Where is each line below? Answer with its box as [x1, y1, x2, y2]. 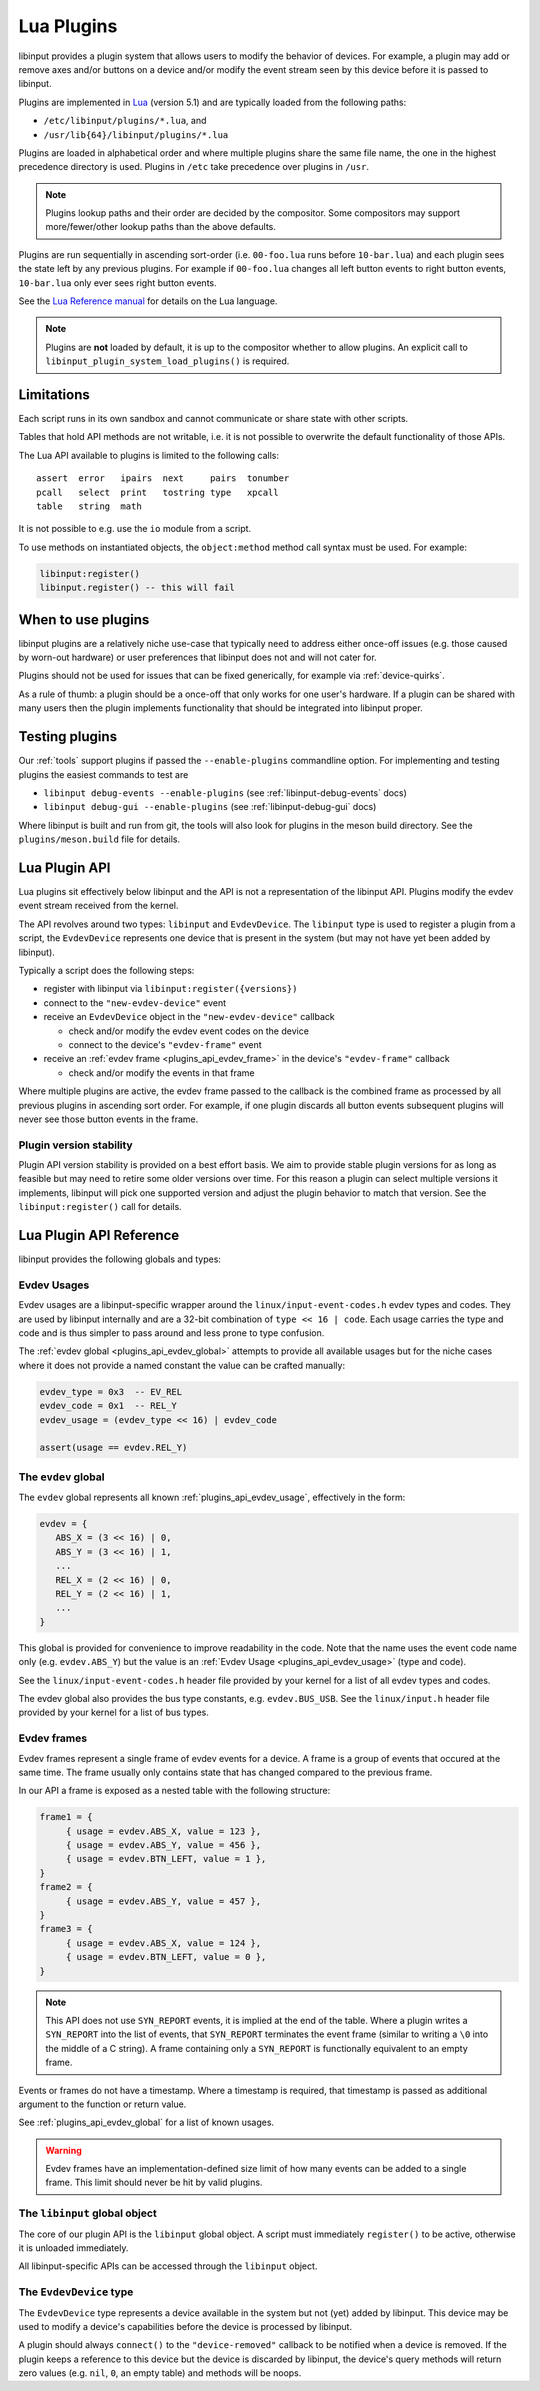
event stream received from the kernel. [18, 900, 179, 912]
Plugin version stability [18, 1138, 134, 1152]
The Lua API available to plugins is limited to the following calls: [18, 449, 280, 461]
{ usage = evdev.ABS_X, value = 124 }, [65, 1937, 262, 1949]
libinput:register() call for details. [18, 1201, 182, 1213]
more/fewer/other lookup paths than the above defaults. [45, 221, 277, 233]
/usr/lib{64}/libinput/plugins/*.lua [43, 129, 229, 140]
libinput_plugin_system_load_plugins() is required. [45, 355, 290, 367]
